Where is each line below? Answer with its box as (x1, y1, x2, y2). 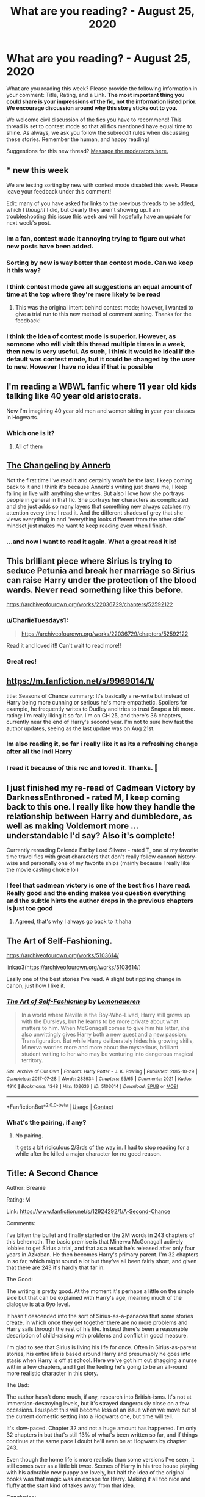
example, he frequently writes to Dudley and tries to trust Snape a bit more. (6, 705, 195, 712)
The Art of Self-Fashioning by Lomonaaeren (6, 997, 140, 1006)
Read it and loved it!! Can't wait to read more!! (6, 642, 121, 649)
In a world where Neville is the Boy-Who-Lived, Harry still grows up (21, 1011, 190, 1018)
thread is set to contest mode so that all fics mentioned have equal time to (6, 122, 193, 129)
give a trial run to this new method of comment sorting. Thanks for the (15, 310, 192, 317)
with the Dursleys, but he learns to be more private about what (21, 1018, 179, 1025)
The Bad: (6, 1382, 29, 1389)
